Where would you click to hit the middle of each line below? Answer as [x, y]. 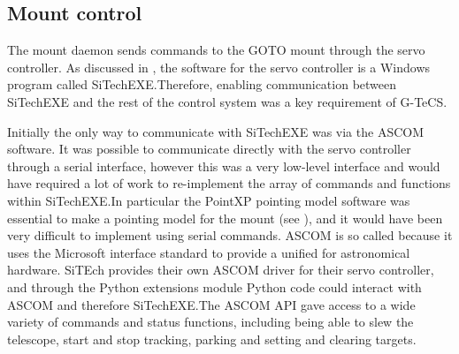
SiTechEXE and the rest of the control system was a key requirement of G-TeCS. [227, 101]
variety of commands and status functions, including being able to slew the [210, 322]
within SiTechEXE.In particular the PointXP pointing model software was [209, 200]
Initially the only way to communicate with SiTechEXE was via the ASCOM [216, 131]
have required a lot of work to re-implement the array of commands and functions [229, 183]
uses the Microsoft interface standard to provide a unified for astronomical [209, 252]
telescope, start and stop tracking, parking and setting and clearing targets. [212, 339]
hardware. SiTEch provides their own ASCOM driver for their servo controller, [221, 270]
